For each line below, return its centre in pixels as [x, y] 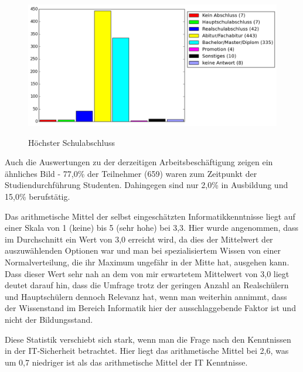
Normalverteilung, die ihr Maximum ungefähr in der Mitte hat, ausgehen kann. [147, 262]
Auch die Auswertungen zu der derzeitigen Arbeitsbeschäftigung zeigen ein [139, 162]
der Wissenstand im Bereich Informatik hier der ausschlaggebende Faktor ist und [150, 308]
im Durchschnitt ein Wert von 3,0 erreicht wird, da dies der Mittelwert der [139, 239]
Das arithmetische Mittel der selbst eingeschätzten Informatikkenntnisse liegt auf [150, 216]
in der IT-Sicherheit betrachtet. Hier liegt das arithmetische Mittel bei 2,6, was [147, 351]
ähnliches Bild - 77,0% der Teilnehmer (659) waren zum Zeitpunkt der [131, 173]
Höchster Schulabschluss [72, 142]
